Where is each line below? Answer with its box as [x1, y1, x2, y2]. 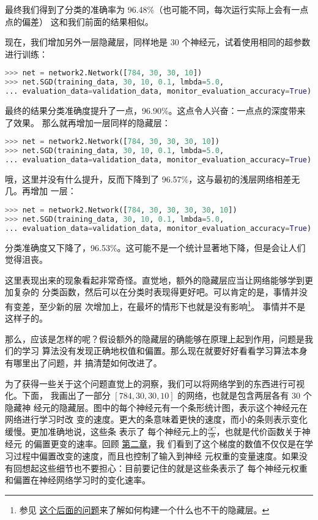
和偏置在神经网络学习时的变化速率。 [5, 473, 150, 486]
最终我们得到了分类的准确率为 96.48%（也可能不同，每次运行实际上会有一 [5, 3, 300, 15]
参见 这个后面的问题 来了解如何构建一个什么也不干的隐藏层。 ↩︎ [19, 503, 270, 516]
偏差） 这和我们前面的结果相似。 [21, 15, 153, 28]
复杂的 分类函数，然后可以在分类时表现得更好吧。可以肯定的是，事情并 [13, 285, 299, 298]
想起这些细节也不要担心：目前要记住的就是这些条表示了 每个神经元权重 [21, 461, 308, 474]
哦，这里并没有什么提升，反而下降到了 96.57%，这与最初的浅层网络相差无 [5, 172, 300, 185]
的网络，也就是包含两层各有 [177, 389, 289, 402]
